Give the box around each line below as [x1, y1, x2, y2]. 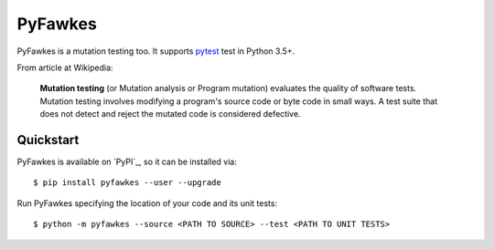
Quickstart [16, 132, 80, 148]
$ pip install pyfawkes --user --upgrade [33, 178, 221, 188]
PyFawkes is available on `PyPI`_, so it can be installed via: [16, 156, 237, 168]
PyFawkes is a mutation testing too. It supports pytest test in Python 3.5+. [16, 46, 295, 57]
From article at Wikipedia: [16, 62, 113, 73]
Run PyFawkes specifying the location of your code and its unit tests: [16, 197, 278, 209]
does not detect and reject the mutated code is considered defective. [39, 109, 301, 119]
